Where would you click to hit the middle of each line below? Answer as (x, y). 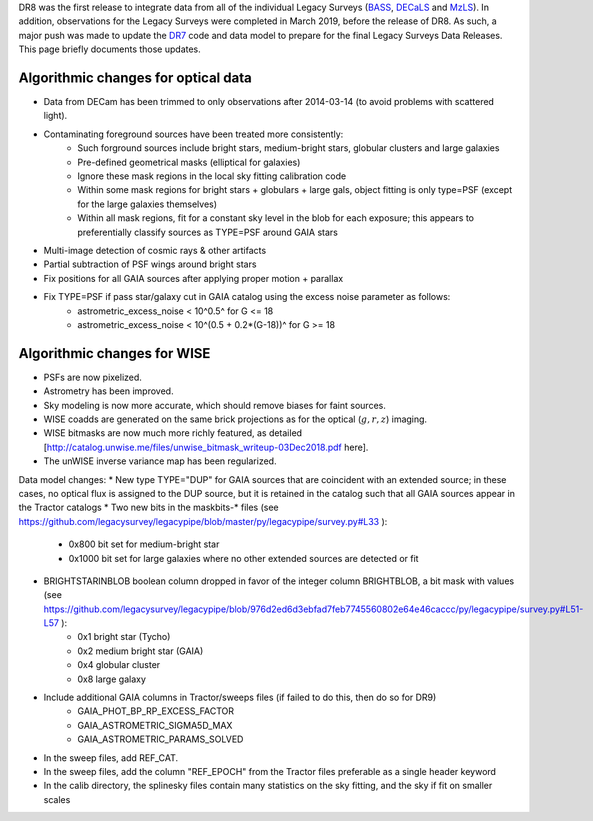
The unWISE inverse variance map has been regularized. (160, 461)
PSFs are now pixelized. (92, 377)
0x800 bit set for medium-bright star (144, 544)
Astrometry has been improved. (108, 391)
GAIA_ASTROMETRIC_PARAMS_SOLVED (160, 739)
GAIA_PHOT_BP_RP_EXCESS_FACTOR (156, 711)
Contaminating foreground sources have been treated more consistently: (193, 134)
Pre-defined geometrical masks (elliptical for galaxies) (189, 162)
